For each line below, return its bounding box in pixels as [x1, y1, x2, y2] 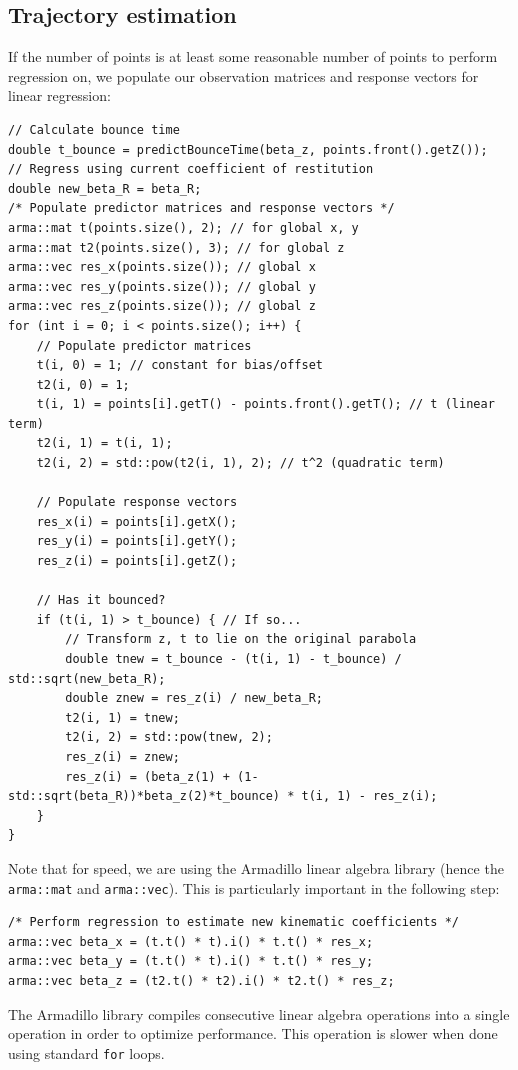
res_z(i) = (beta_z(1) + [65, 769, 230, 784]
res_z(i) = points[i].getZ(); [36, 554, 238, 569]
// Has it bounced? [36, 593, 166, 608]
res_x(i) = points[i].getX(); [36, 514, 238, 529]
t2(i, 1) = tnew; [65, 710, 180, 725]
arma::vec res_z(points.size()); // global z [8, 299, 316, 314]
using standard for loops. [8, 1042, 165, 1063]
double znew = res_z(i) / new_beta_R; [65, 691, 323, 706]
